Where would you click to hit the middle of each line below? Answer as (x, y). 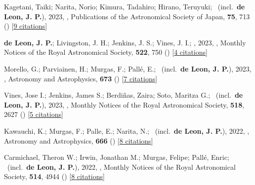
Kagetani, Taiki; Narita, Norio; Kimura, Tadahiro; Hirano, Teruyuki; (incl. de (125, 6)
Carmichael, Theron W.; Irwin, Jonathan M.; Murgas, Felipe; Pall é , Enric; (117, 157)
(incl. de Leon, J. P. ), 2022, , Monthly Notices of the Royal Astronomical (121, 166)
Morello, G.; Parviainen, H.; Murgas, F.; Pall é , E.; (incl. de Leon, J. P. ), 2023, (128, 68)
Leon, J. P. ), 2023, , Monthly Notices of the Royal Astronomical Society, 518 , (124, 104)
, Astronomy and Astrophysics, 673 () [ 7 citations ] (81, 78)
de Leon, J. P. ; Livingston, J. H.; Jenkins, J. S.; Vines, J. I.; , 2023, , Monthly (125, 42)
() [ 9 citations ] (26, 26)
